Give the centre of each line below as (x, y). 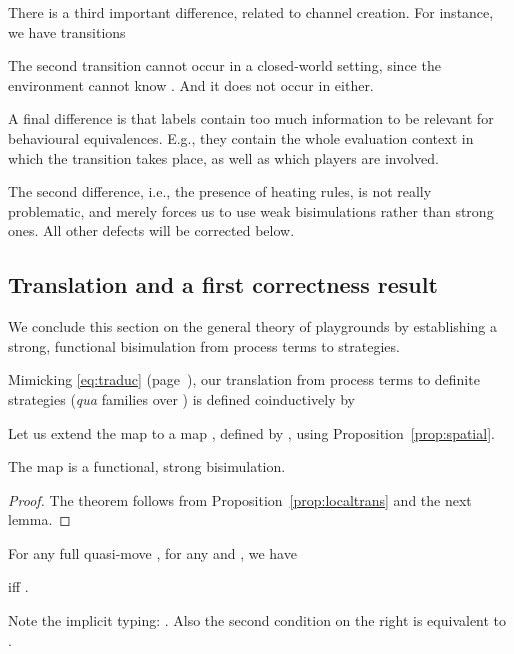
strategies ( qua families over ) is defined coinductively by (181, 398)
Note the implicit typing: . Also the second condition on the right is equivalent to (257, 620)
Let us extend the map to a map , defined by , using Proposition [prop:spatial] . (251, 432)
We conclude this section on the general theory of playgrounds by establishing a (252, 326)
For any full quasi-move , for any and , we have (152, 552)
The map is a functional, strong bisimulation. (147, 466)
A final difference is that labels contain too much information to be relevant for (251, 118)
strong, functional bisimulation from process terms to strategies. (204, 345)
